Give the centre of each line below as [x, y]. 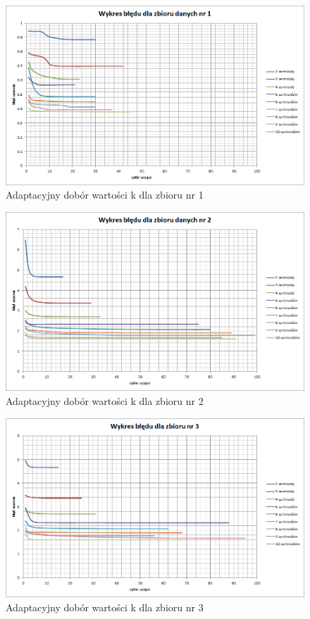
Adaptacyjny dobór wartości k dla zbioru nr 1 [105, 195]
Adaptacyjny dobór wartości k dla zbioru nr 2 [105, 400]
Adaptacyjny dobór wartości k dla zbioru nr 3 [105, 607]
